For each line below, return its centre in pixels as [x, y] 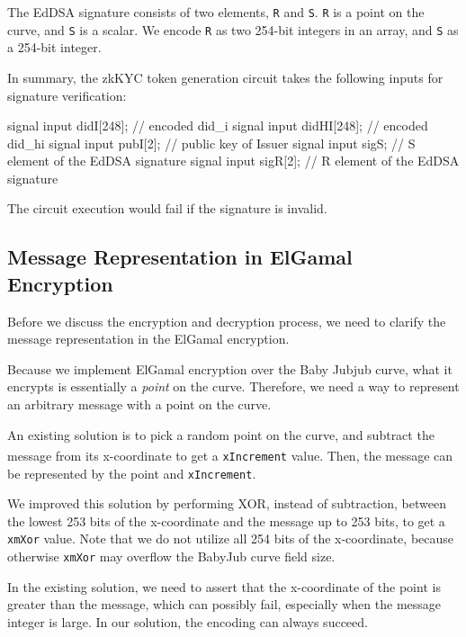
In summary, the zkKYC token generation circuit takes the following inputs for [225, 77]
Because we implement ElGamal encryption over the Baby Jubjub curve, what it [230, 368]
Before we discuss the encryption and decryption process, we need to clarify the [227, 321]
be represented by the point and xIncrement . [132, 473]
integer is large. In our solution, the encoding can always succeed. [188, 621]
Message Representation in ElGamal [180, 257]
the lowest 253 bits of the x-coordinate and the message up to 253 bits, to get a [226, 520]
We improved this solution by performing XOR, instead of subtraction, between [227, 503]
